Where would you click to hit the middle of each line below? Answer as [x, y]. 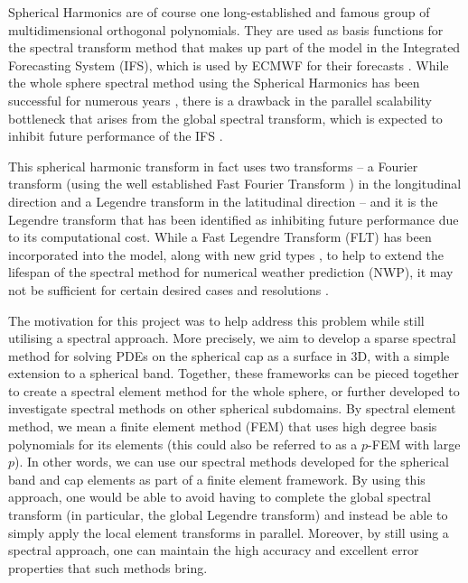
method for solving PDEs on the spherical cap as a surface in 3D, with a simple [229, 355]
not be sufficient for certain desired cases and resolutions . [168, 289]
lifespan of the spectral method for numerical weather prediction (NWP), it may [231, 272]
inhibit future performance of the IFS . [116, 136]
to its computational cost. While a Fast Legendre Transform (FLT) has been [220, 237]
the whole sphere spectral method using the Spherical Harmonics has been [214, 83]
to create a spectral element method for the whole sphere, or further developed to [234, 390]
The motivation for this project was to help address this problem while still [216, 320]
